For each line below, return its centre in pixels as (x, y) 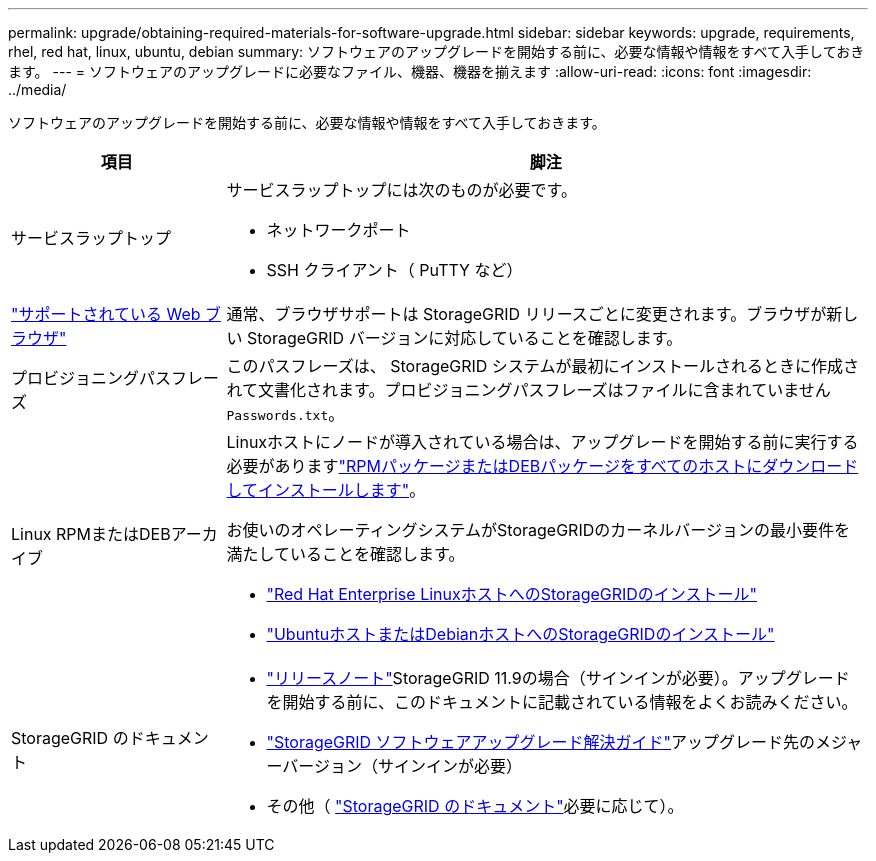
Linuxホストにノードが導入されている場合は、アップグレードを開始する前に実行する (542, 442)
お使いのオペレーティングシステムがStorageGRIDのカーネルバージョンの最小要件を (538, 530)
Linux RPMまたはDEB (91, 534)
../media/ (37, 89)
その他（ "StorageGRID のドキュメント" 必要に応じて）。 (475, 806)
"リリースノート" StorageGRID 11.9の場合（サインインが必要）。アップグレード (558, 678)
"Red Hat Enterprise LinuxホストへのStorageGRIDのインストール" (511, 594)
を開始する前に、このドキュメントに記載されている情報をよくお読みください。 (562, 702)
